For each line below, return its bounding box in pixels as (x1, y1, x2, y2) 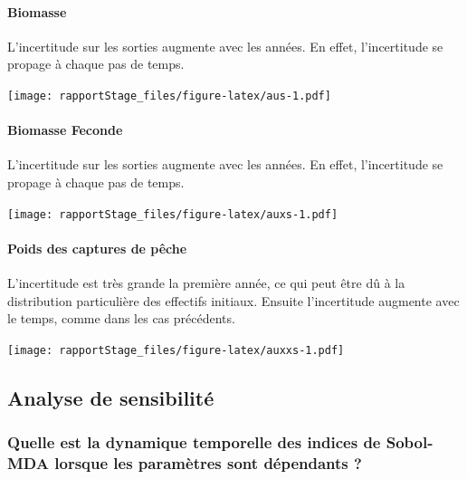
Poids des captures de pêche (7, 238, 187, 257)
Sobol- (386, 431, 434, 454)
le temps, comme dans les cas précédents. (7, 309, 235, 328)
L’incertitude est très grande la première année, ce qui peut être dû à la (7, 273, 405, 292)
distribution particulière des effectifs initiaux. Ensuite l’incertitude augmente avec (7, 291, 460, 310)
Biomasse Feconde (7, 120, 123, 139)
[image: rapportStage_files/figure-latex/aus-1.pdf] (7, 89, 331, 102)
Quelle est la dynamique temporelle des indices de (7, 431, 381, 454)
